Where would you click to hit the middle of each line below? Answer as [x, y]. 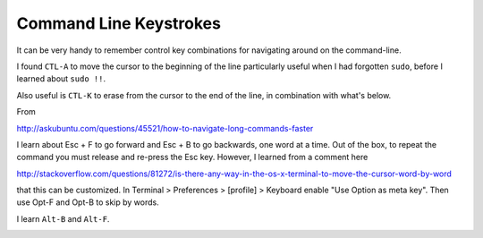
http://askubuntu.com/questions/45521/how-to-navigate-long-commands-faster [165, 128]
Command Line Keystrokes [119, 23]
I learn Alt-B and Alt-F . [63, 218]
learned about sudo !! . [61, 79]
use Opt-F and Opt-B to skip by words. [88, 202]
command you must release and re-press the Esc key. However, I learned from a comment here [192, 157]
